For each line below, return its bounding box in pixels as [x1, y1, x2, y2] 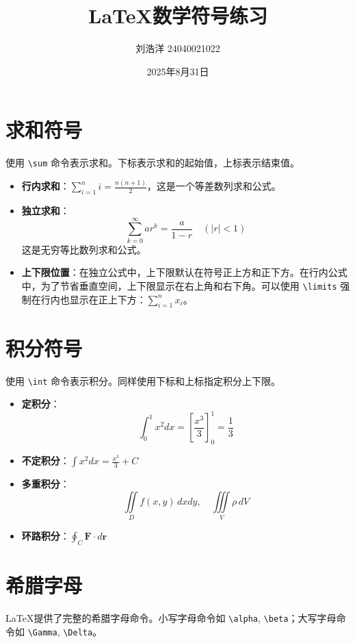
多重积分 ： [21, 477, 70, 491]
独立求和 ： [21, 203, 70, 218]
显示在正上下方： [69, 292, 146, 306]
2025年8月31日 [146, 64, 209, 78]
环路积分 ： [21, 528, 70, 542]
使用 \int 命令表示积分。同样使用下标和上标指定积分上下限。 [5, 373, 280, 388]
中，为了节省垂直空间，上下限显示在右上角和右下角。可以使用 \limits [21, 278, 337, 292]
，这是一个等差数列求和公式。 [146, 179, 281, 193]
